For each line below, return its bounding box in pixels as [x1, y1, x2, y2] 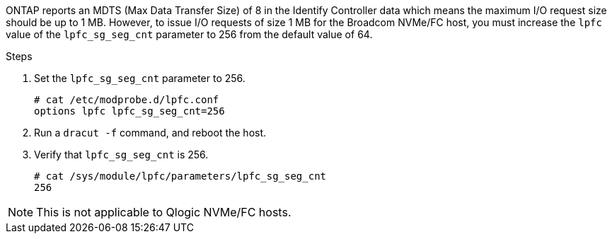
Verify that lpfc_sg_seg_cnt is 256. [34, 148, 209, 161]
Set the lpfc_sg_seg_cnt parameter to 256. [34, 72, 246, 84]
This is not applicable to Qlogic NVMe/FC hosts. [36, 205, 291, 219]
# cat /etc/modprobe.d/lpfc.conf [34, 94, 219, 105]
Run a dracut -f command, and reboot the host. [34, 127, 267, 139]
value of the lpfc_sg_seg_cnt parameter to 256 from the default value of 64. [6, 28, 373, 40]
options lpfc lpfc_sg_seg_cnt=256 [34, 105, 225, 117]
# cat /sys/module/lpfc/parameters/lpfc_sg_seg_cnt [34, 170, 327, 182]
